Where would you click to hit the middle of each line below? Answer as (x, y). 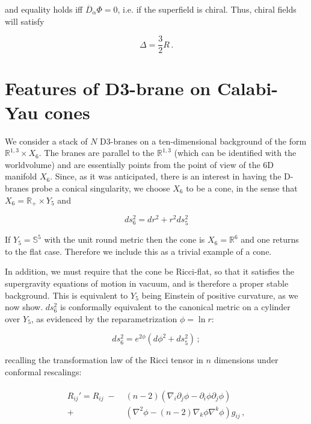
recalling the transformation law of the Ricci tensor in (104, 360)
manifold (21, 176)
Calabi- (247, 88)
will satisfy (25, 21)
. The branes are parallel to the (97, 153)
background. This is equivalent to (66, 295)
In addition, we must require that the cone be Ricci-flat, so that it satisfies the (149, 271)
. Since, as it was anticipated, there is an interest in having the (166, 176)
